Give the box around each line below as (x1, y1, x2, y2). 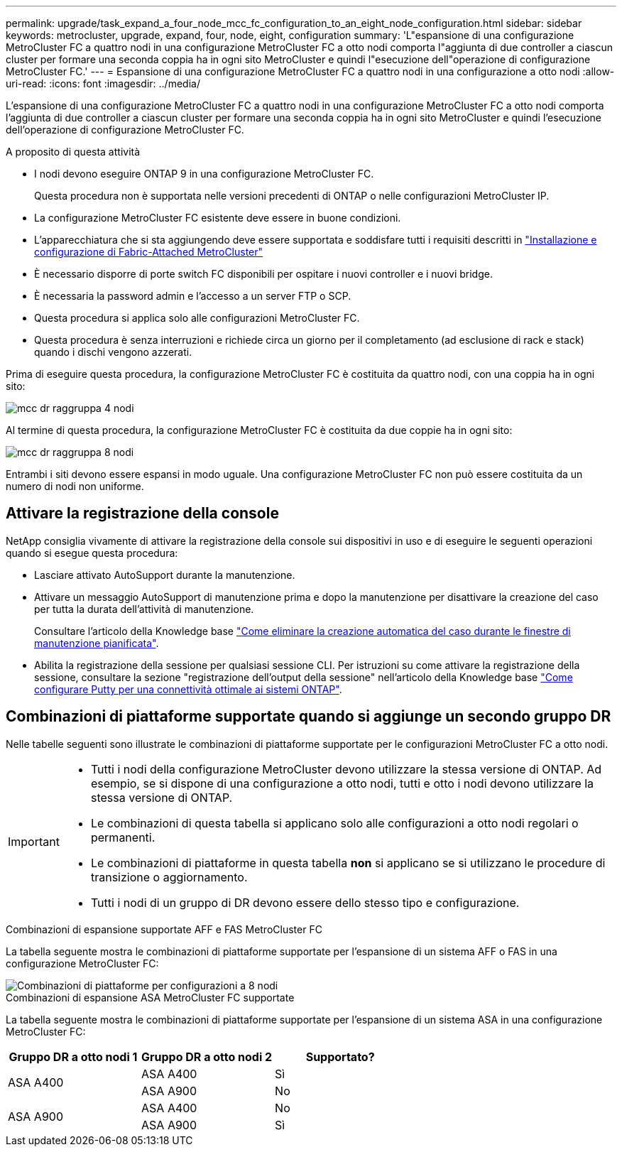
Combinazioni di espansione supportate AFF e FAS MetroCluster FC (6, 923, 322, 935)
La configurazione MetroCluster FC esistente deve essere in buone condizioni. (34, 212, 401, 224)
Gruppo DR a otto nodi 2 (141, 1049, 273, 1064)
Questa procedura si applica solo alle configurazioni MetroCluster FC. (34, 312, 360, 324)
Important (8, 834, 60, 849)
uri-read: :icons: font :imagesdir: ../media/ (6, 77, 200, 89)
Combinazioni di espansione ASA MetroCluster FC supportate (6, 991, 295, 1004)
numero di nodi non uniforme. (6, 480, 144, 492)
